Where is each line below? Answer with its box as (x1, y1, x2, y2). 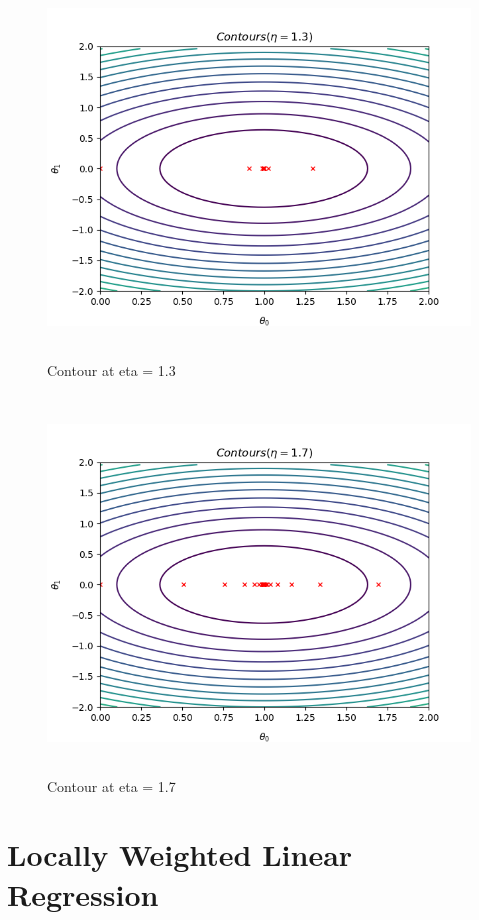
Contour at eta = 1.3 (47, 359, 176, 380)
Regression (7, 873, 159, 914)
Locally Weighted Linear (7, 834, 353, 875)
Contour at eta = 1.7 (47, 775, 176, 796)
